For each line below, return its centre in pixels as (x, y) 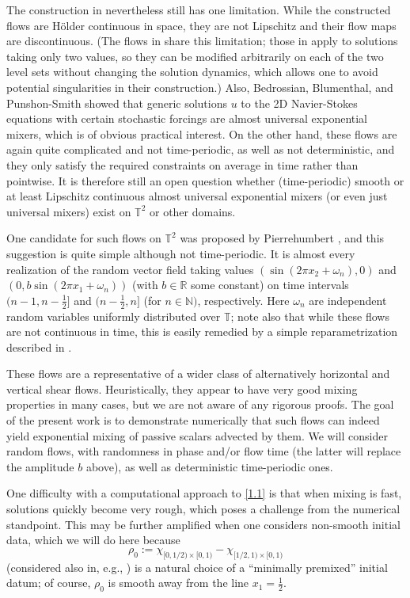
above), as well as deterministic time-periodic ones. (209, 466)
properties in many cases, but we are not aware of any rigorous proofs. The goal (200, 404)
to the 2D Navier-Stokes (299, 103)
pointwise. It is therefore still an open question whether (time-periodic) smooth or (205, 180)
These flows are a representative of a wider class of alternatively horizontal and (198, 373)
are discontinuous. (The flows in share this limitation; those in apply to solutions (202, 41)
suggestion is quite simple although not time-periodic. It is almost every (181, 253)
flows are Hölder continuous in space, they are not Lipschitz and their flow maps (201, 25)
